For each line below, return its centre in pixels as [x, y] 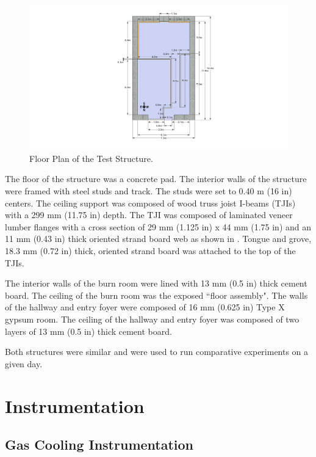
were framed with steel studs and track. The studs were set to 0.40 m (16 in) [149, 191]
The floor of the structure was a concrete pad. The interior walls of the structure [156, 179]
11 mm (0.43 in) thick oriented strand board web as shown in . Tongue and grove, [158, 239]
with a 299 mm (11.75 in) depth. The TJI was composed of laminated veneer [149, 215]
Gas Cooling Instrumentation [99, 444]
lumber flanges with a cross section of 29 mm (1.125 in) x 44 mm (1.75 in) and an [158, 226]
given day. [24, 363]
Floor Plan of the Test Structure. [91, 158]
